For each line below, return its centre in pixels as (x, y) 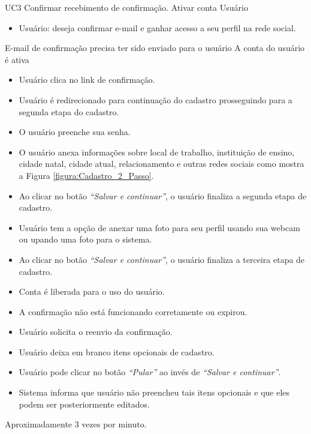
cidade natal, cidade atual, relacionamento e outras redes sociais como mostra (161, 164)
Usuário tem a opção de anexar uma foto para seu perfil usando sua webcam (159, 227)
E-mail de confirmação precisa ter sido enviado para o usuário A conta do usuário (155, 48)
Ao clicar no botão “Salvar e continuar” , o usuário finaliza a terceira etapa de (162, 259)
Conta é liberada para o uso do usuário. (92, 291)
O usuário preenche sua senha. (75, 132)
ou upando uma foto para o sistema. (85, 239)
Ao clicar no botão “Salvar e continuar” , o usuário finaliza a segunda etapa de (163, 195)
